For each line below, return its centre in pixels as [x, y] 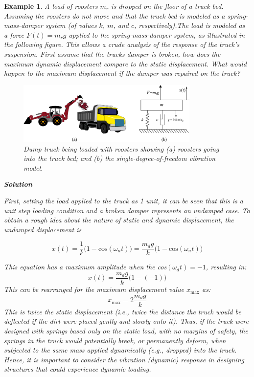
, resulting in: [226, 267]
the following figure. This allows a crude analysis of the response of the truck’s [122, 44]
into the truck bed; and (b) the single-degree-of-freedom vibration [120, 158]
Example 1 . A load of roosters [51, 6]
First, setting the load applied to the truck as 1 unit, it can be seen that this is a [124, 200]
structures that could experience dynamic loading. [78, 369]
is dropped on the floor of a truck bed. [167, 6]
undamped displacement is [43, 229]
